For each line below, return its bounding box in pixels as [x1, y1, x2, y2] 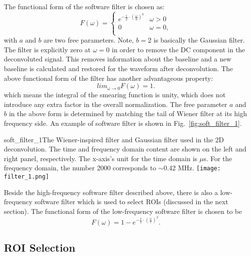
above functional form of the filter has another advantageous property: [4, 73, 213, 83]
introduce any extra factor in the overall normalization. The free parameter [4, 99, 227, 109]
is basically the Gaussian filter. [153, 35, 245, 45]
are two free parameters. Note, [43, 35, 134, 45]
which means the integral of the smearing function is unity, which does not [4, 90, 226, 100]
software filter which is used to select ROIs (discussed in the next [34, 196, 228, 207]
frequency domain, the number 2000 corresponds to [4, 163, 157, 173]
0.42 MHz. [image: [163, 163, 221, 173]
